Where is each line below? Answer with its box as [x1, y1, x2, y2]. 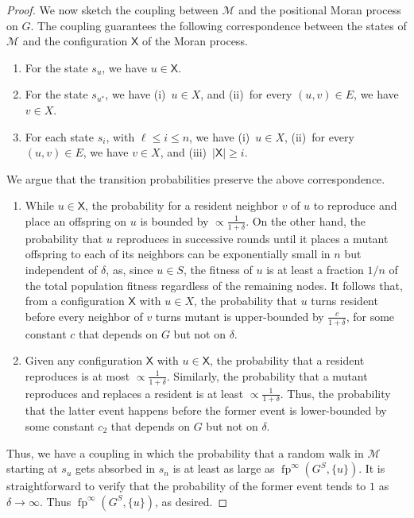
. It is [358, 460, 385, 477]
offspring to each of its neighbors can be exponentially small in [25, 245, 331, 262]
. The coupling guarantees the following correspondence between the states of [30, 17, 407, 33]
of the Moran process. [141, 33, 248, 49]
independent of [25, 261, 98, 277]
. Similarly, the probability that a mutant [166, 367, 368, 384]
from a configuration [25, 292, 125, 309]
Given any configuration [25, 352, 142, 369]
